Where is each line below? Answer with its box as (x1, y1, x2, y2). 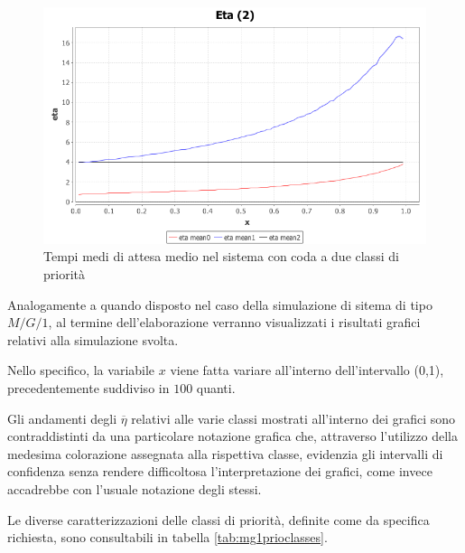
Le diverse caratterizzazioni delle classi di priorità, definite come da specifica (7, 510, 430, 529)
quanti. (196, 379, 236, 398)
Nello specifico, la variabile (7, 361, 155, 380)
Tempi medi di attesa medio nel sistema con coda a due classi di (43, 247, 399, 266)
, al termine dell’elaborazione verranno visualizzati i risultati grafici (48, 313, 421, 332)
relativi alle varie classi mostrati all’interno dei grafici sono (131, 408, 456, 427)
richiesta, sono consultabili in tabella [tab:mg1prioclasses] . (7, 528, 328, 547)
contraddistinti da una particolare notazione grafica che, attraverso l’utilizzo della (7, 426, 458, 445)
